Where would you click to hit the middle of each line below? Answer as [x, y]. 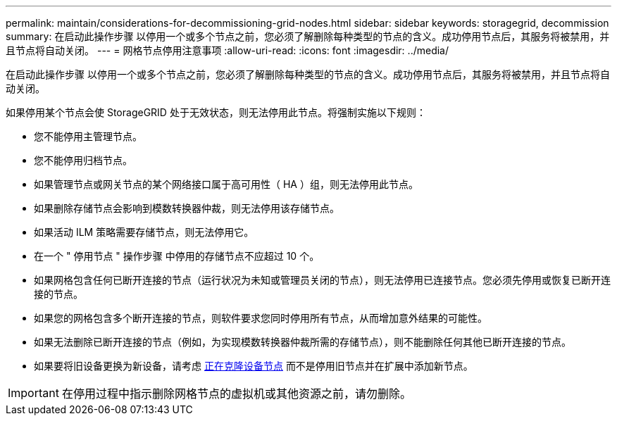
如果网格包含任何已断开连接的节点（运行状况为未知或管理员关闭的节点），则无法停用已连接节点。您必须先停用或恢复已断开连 [322, 280]
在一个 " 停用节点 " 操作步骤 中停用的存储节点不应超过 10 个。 [177, 256]
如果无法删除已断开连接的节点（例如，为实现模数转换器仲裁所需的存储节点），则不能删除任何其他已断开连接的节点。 [303, 342]
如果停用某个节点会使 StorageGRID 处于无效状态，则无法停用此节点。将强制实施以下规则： [216, 112]
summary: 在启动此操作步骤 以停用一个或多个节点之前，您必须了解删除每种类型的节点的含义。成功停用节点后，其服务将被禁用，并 [308, 36]
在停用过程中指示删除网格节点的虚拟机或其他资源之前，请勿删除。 [236, 394]
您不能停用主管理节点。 [88, 136]
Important [33, 393]
